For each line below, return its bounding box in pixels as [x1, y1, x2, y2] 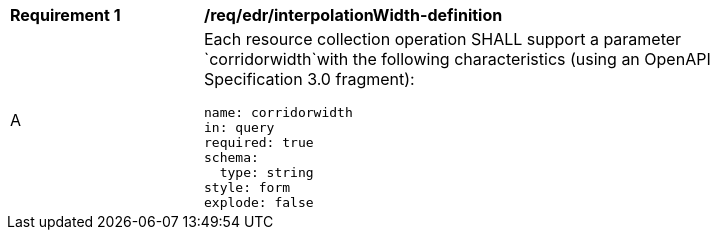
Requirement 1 [10, 5, 121, 25]
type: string [219, 165, 314, 180]
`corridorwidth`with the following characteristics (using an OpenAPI [204, 49, 711, 69]
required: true [204, 135, 314, 150]
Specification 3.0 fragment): [204, 69, 415, 89]
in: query [204, 120, 275, 135]
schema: [204, 150, 259, 165]
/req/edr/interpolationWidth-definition [204, 5, 503, 25]
